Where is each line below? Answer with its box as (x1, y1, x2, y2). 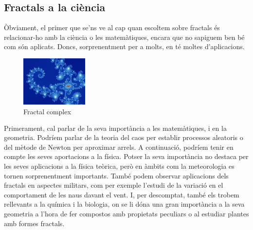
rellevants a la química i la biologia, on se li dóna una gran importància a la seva (4, 199, 245, 209)
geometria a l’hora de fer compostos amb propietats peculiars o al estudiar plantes (4, 208, 249, 218)
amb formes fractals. (4, 218, 65, 228)
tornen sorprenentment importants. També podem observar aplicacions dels (4, 170, 229, 180)
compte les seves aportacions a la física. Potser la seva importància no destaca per (4, 151, 249, 161)
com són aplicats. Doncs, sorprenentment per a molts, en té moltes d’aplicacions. (4, 41, 245, 52)
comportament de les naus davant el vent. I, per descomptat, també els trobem (4, 189, 239, 199)
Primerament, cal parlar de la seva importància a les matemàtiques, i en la (4, 123, 227, 133)
